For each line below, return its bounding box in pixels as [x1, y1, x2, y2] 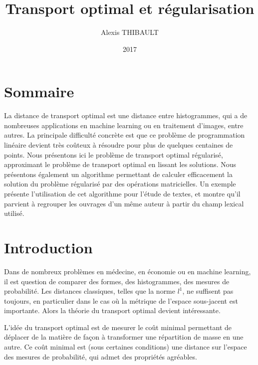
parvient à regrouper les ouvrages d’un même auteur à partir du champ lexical [4, 198, 244, 208]
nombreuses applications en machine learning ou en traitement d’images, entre [4, 120, 244, 130]
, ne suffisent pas [182, 286, 234, 296]
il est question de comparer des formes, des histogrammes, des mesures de [4, 276, 230, 286]
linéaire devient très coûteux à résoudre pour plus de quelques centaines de [4, 140, 233, 150]
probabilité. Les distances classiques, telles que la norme [4, 286, 175, 296]
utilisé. [4, 208, 24, 218]
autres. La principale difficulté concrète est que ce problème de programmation [4, 130, 245, 140]
